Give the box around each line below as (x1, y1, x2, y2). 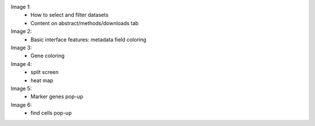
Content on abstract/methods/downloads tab (30, 19, 139, 26)
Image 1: (10, 3, 32, 10)
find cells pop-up (30, 110, 72, 117)
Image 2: (10, 28, 32, 35)
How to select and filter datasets (30, 12, 109, 19)
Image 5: (10, 85, 32, 92)
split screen (30, 69, 59, 76)
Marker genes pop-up (30, 93, 84, 100)
